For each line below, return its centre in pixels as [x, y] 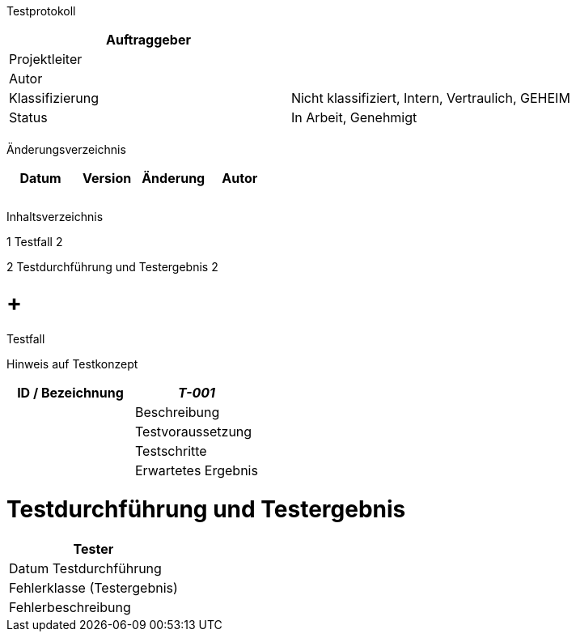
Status [28, 117]
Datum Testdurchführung [85, 568]
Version [107, 178]
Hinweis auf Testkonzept [72, 364]
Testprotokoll [41, 11]
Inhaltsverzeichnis [55, 217]
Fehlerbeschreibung [70, 607]
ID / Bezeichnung [70, 392]
